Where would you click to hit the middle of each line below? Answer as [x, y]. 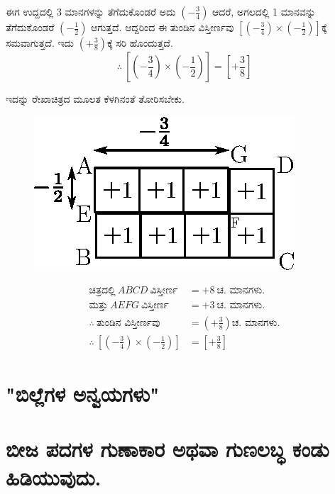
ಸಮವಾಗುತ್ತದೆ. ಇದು [40, 43]
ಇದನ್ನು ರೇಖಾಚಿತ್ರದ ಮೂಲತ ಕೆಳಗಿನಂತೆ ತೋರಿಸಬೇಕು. [95, 99]
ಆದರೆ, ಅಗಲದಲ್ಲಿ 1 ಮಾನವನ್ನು [264, 11]
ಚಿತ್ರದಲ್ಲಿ [102, 291]
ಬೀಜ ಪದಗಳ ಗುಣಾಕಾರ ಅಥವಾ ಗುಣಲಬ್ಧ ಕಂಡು [167, 449]
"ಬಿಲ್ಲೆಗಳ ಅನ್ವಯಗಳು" [83, 393]
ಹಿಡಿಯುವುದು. [54, 477]
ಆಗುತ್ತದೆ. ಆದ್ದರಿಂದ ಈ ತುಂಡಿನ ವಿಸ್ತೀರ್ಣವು [163, 27]
